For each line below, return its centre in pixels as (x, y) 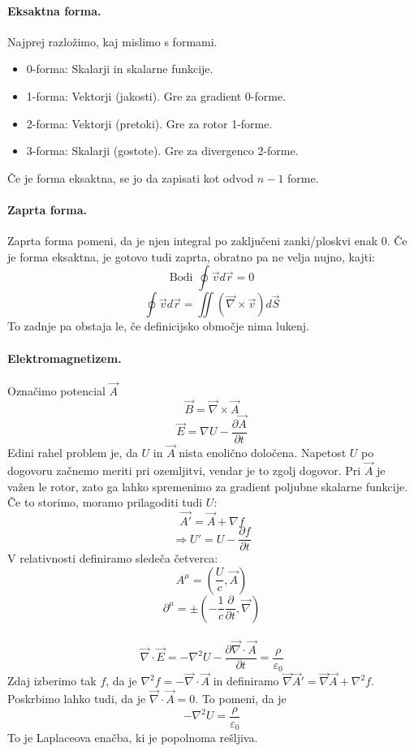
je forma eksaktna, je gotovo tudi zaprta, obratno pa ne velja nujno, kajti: (191, 256)
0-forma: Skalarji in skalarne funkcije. (120, 69)
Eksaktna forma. (54, 10)
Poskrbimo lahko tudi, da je (77, 699)
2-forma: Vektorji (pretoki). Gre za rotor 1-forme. (149, 123)
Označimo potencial (56, 390)
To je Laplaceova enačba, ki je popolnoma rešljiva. (133, 738)
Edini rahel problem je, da (73, 453)
